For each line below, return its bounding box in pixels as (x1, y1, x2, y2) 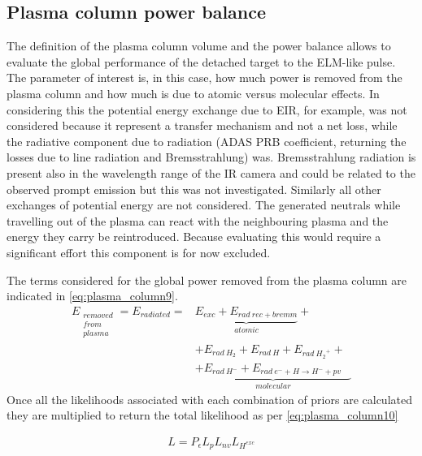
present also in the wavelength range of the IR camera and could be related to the (7, 164, 415, 181)
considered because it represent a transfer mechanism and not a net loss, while (7, 117, 398, 134)
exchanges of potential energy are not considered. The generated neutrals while (7, 196, 401, 213)
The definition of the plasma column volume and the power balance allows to (7, 37, 391, 54)
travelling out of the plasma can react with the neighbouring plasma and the (7, 212, 389, 229)
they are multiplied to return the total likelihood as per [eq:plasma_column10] (7, 407, 398, 424)
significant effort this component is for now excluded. (7, 243, 271, 260)
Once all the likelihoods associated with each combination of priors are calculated (7, 390, 412, 407)
